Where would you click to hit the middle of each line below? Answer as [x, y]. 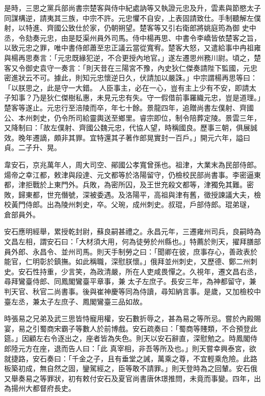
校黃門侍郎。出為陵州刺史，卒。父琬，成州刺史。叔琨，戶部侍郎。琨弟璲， [129, 204]
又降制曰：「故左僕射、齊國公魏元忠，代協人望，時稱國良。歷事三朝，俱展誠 [131, 128]
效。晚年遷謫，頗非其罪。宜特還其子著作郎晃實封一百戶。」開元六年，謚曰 [127, 137]
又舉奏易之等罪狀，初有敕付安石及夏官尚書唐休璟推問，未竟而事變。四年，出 [132, 378]
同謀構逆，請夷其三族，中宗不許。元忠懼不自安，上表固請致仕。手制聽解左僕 [132, 18]
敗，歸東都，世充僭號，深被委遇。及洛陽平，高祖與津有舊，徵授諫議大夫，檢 [132, 194]
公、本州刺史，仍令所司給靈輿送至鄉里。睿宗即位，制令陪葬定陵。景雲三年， [132, 117]
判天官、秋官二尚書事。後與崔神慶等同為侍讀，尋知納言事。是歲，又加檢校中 [132, 291]
